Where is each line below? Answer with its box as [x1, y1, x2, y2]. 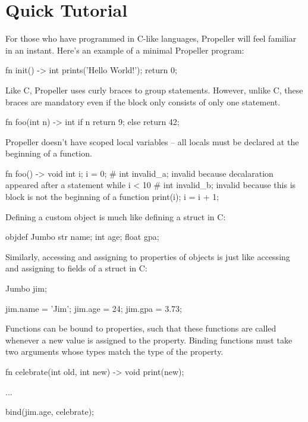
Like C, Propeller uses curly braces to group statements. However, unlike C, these [5, 83, 303, 96]
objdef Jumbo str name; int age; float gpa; [5, 230, 159, 243]
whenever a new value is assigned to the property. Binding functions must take [5, 333, 293, 346]
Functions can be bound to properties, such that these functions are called [5, 322, 276, 335]
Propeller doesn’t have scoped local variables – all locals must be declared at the [5, 135, 299, 148]
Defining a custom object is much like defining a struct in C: [5, 210, 226, 223]
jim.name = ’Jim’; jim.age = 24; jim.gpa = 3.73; [5, 302, 182, 314]
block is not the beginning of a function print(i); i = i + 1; [5, 190, 219, 203]
